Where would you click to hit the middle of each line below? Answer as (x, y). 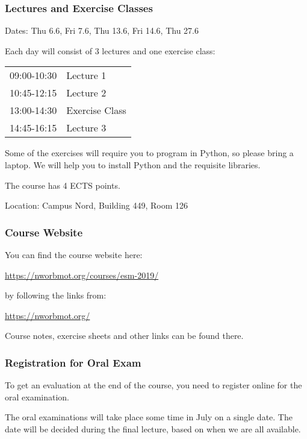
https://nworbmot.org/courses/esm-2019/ (82, 275)
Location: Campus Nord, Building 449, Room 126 (97, 205)
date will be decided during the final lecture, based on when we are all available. (153, 428)
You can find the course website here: (74, 254)
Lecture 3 (86, 128)
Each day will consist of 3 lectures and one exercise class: (110, 50)
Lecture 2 (86, 93)
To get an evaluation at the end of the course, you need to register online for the (153, 385)
